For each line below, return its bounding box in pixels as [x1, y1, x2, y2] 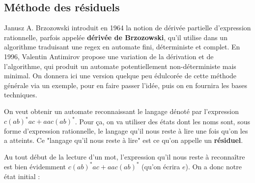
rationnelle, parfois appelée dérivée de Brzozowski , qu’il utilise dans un [4, 32, 227, 42]
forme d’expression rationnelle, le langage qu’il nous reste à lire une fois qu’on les [4, 125, 248, 136]
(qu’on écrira [142, 161, 180, 171]
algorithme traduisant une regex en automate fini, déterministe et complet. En [4, 42, 240, 52]
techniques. [4, 90, 37, 100]
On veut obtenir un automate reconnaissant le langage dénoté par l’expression [4, 106, 239, 116]
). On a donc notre [185, 161, 242, 171]
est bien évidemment [4, 161, 66, 171]
